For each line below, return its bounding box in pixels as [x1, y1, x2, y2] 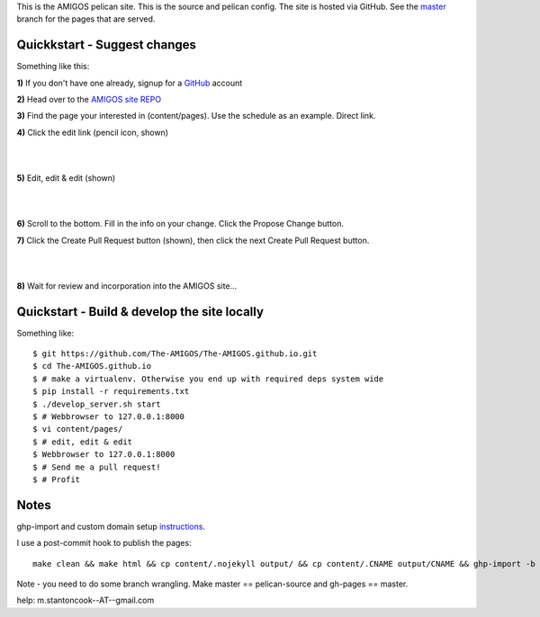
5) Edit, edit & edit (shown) [16, 173, 116, 183]
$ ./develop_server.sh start [32, 398, 161, 409]
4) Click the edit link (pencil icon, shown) [16, 127, 169, 138]
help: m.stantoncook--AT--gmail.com [16, 595, 155, 606]
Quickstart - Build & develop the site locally [16, 304, 265, 319]
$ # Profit [32, 474, 81, 485]
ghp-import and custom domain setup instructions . [16, 521, 206, 532]
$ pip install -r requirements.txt [32, 387, 190, 397]
